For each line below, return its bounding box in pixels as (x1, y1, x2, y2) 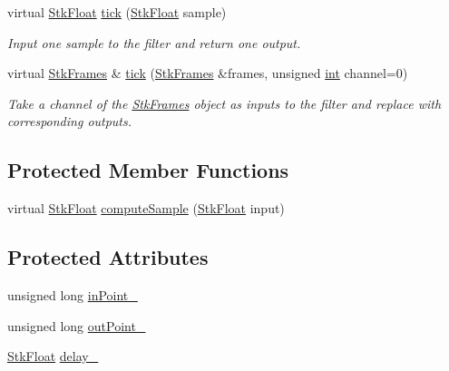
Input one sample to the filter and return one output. (7, 33, 301, 52)
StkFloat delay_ (7, 347, 99, 366)
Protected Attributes (7, 243, 209, 271)
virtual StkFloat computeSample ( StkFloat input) (7, 199, 285, 218)
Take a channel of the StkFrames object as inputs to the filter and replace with (7, 93, 442, 112)
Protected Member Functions (7, 156, 289, 184)
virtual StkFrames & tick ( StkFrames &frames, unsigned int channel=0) (7, 63, 408, 83)
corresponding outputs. (7, 112, 132, 131)
